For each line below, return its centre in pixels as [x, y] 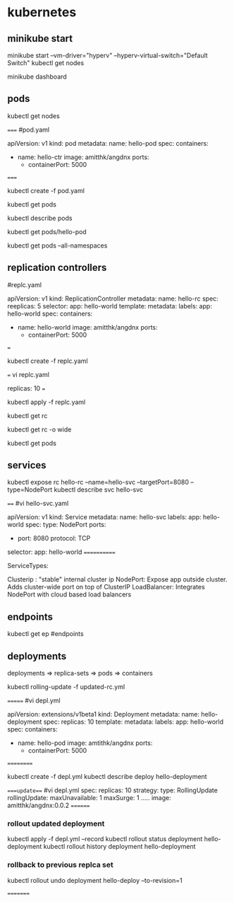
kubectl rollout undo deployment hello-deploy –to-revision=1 [95, 880]
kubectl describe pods [40, 218]
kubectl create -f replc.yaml [48, 361]
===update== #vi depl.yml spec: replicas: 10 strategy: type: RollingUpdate [113, 790]
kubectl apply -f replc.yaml [47, 402]
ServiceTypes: [28, 566]
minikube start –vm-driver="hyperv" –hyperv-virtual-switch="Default [107, 55]
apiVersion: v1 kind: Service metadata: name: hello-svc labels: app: [105, 517]
